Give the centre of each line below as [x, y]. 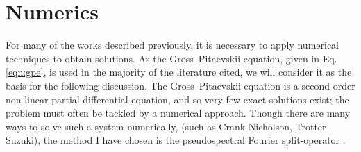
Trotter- [312, 126]
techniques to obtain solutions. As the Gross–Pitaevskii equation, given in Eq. [171, 58]
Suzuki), [23, 140]
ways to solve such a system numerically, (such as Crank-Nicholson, [149, 126]
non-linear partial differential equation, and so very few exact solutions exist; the [177, 99]
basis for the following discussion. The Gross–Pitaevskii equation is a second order [180, 85]
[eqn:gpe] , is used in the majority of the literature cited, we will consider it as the [179, 72]
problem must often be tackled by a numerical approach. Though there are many [178, 113]
